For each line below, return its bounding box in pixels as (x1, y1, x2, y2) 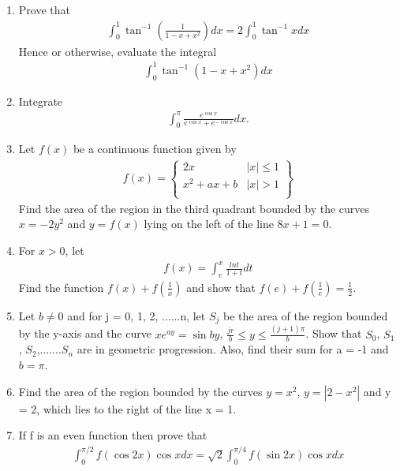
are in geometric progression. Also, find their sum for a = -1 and (77, 341, 389, 357)
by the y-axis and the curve (18, 325, 151, 342)
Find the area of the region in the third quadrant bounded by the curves (18, 200, 370, 216)
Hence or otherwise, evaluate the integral (18, 43, 217, 59)
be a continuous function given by (73, 140, 237, 157)
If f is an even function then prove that (18, 427, 207, 443)
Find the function (18, 278, 104, 295)
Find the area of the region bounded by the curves (18, 383, 263, 399)
